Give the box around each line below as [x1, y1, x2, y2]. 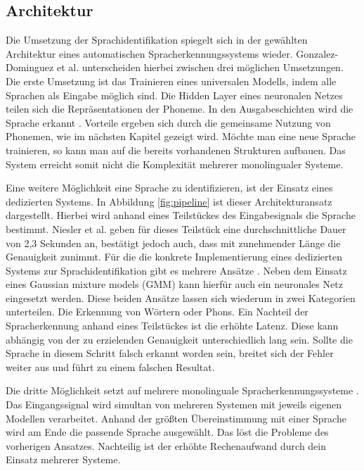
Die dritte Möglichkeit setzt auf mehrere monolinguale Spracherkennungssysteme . [6, 383, 359, 398]
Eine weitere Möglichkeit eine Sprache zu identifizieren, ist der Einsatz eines [6, 180, 333, 195]
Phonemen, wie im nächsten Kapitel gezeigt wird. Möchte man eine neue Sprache [6, 129, 356, 144]
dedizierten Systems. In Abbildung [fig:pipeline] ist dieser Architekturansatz [6, 194, 332, 208]
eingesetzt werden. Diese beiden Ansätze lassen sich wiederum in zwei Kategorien [6, 290, 356, 305]
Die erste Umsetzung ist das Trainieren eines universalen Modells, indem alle [6, 73, 337, 88]
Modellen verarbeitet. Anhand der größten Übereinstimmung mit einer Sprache [6, 410, 346, 425]
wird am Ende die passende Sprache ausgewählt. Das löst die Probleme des [6, 425, 329, 439]
